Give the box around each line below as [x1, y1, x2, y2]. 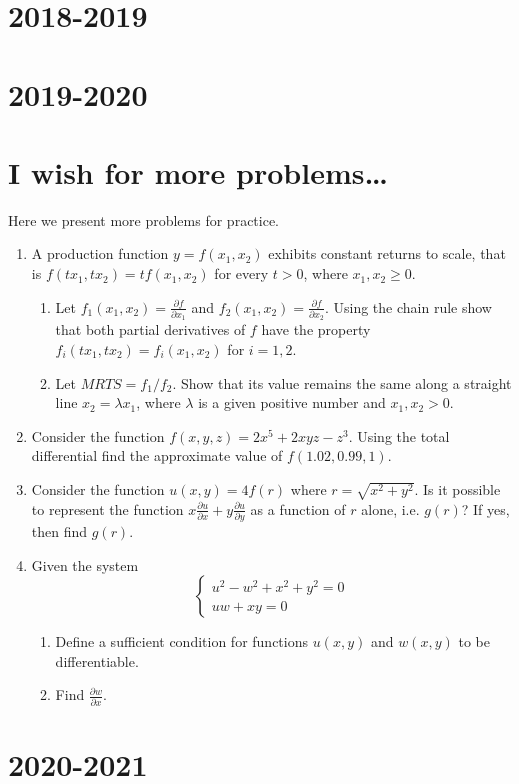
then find [31, 520, 88, 541]
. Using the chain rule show [324, 296, 492, 317]
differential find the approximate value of [31, 445, 283, 466]
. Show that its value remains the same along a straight [172, 372, 512, 393]
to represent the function [31, 498, 184, 519]
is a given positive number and [198, 392, 386, 413]
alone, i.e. [361, 498, 420, 519]
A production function [31, 243, 169, 264]
